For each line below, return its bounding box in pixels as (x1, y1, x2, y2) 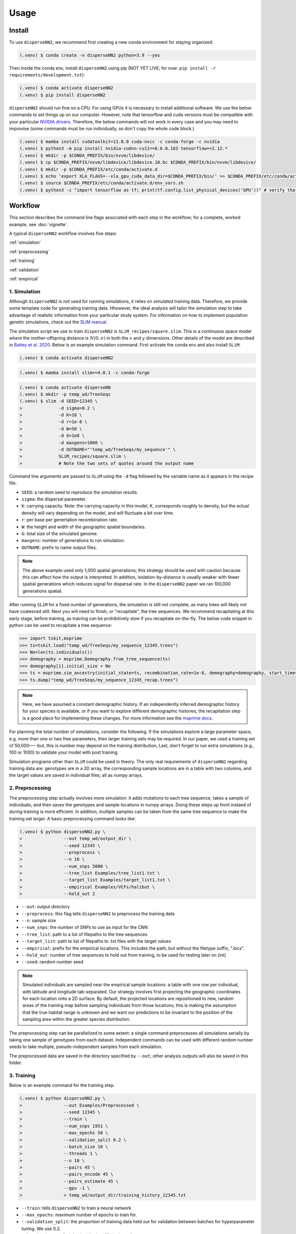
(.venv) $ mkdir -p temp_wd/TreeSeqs (19, 391, 111, 397)
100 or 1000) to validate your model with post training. (9, 749, 119, 755)
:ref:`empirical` (9, 275, 39, 281)
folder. (9, 1060, 22, 1066)
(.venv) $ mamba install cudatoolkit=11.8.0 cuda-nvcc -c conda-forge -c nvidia (19, 139, 220, 144)
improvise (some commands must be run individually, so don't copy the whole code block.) (9, 125, 194, 131)
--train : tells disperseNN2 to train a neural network (21, 1205, 132, 1211)
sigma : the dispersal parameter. (21, 496, 87, 502)
